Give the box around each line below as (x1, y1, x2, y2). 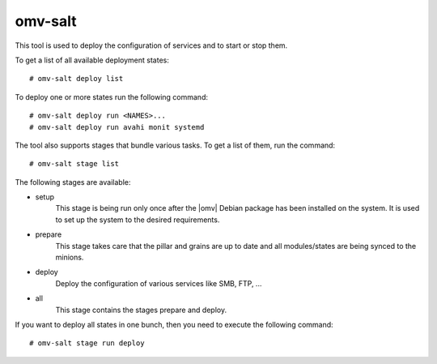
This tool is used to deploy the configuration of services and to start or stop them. (15, 41, 288, 50)
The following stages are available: (15, 177, 131, 186)
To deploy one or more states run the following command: (15, 92, 209, 101)
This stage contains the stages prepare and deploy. (55, 305, 227, 315)
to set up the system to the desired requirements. (55, 215, 220, 225)
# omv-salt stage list (29, 159, 120, 169)
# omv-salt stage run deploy (29, 339, 145, 348)
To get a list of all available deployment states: (15, 55, 169, 65)
